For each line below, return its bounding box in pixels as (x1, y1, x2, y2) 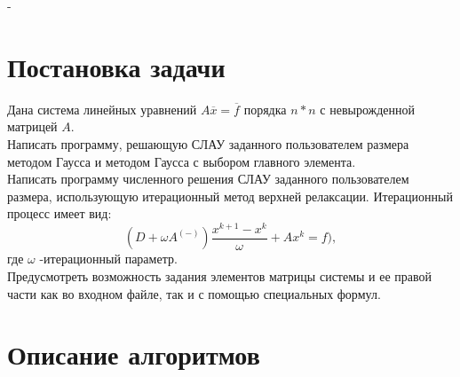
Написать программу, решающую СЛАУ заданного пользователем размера (7, 134, 409, 153)
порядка (243, 99, 287, 118)
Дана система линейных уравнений (7, 99, 197, 118)
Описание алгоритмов (7, 336, 260, 373)
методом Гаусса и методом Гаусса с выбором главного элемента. (7, 152, 356, 170)
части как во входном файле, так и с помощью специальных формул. (7, 284, 381, 302)
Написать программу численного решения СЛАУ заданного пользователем (7, 169, 409, 188)
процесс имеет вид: (7, 204, 112, 223)
